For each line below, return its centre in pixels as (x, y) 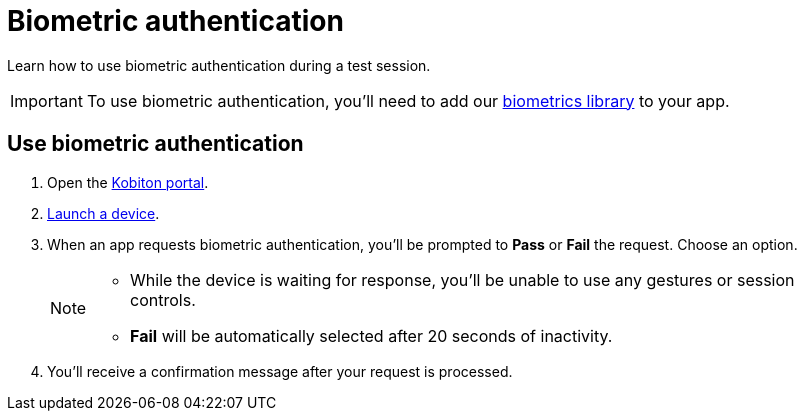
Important (46, 100)
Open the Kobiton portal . (128, 182)
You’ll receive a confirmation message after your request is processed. (280, 371)
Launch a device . (103, 213)
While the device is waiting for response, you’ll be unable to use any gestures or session (462, 279)
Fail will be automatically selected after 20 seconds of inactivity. (371, 335)
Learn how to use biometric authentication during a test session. (219, 65)
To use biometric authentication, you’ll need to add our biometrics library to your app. (408, 100)
